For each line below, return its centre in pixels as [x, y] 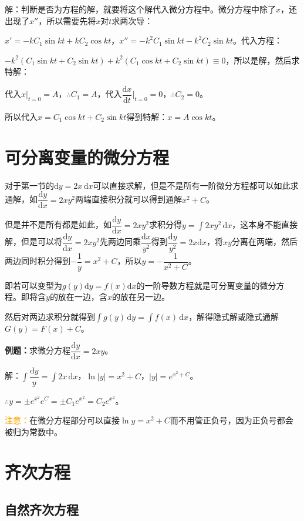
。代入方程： [258, 40]
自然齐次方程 [42, 510]
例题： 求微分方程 [38, 350]
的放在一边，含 [78, 297]
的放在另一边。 [141, 297]
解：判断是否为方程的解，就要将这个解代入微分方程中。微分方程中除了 [140, 9]
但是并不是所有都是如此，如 [58, 224]
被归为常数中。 [33, 431]
